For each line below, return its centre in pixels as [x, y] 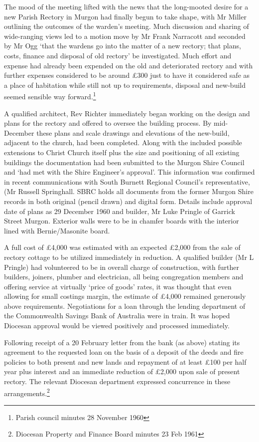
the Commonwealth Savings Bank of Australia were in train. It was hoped [117, 316]
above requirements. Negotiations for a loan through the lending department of [125, 306]
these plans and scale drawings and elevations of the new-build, [133, 132]
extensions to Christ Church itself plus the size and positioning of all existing [122, 152]
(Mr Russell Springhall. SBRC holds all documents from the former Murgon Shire [129, 191]
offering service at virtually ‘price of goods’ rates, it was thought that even [118, 286]
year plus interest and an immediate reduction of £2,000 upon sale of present [122, 371]
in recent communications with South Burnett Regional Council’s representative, [127, 181]
